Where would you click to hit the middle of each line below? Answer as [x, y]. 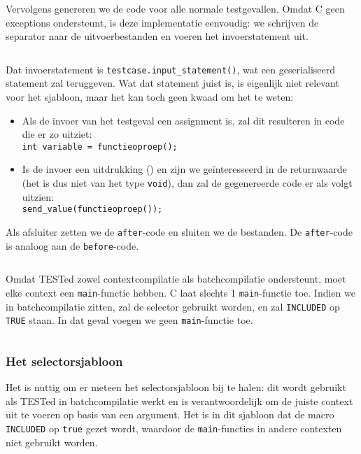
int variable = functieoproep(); [100, 147]
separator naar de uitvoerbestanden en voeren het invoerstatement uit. [157, 36]
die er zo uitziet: [57, 134]
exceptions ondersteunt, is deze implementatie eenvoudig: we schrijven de [162, 22]
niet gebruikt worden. [52, 442]
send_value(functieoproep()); [92, 210]
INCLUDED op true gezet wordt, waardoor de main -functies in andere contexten [174, 428]
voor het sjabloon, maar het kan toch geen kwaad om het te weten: [150, 97]
